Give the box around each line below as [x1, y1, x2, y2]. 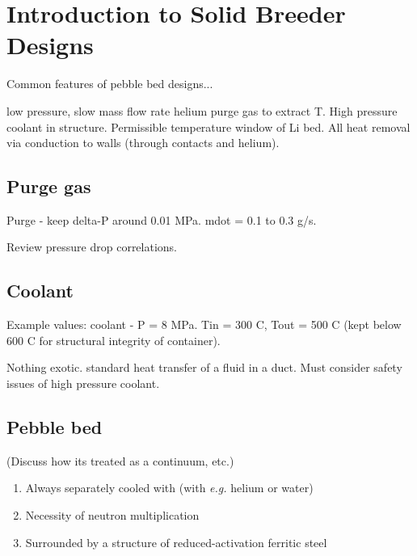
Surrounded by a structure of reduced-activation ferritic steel [25, 533, 327, 550]
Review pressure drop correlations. [6, 238, 178, 255]
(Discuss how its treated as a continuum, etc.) [6, 452, 234, 469]
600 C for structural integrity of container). [6, 331, 221, 348]
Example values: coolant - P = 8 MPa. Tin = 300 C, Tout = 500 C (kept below [6, 316, 402, 333]
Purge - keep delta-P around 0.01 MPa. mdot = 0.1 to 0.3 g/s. [6, 211, 317, 228]
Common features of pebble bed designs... [6, 75, 213, 92]
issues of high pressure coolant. [6, 375, 160, 392]
